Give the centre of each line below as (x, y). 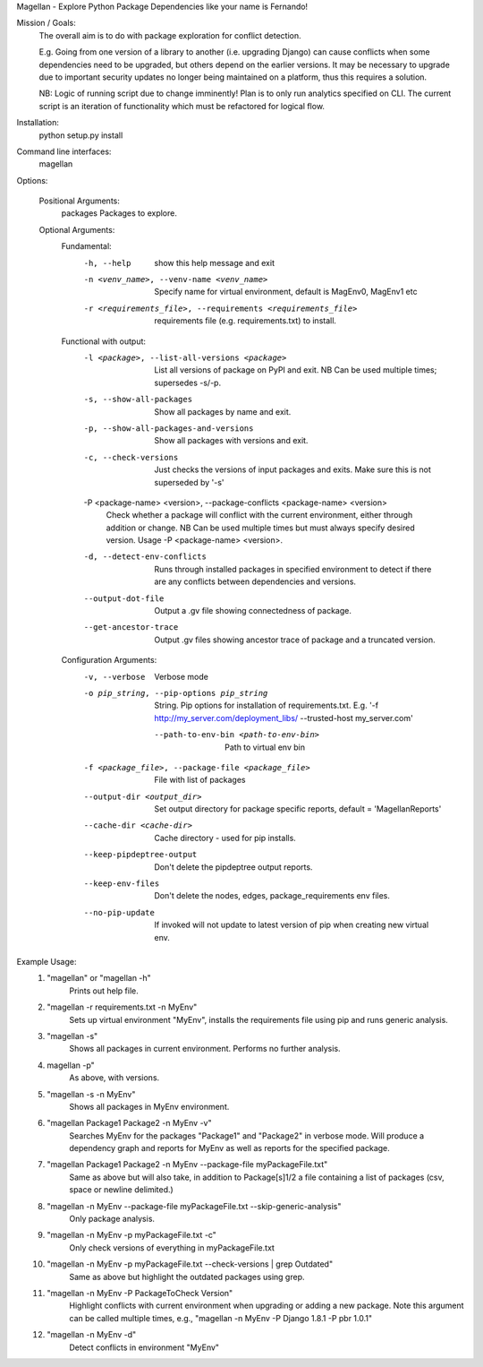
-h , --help (107, 263)
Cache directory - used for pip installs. (225, 838)
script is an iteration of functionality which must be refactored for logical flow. (182, 106)
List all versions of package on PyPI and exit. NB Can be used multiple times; (296, 370)
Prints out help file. (104, 991)
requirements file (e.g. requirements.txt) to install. (246, 321)
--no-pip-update (119, 912)
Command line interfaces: (64, 151)
